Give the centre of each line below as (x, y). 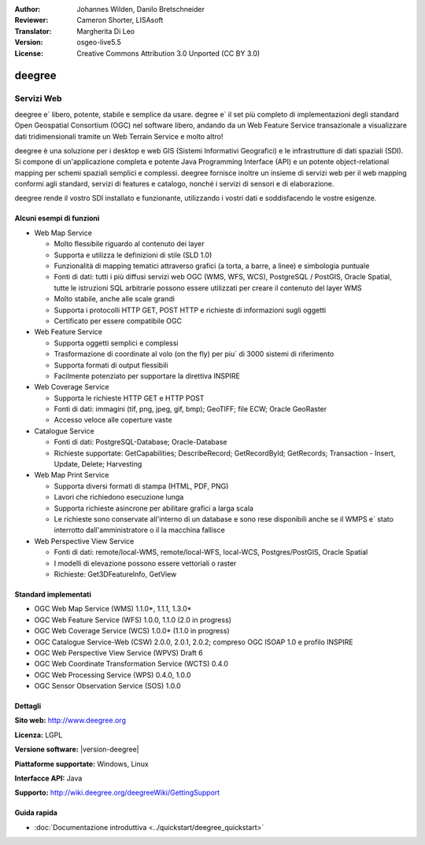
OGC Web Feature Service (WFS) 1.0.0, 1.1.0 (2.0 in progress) (133, 620)
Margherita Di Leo (106, 31)
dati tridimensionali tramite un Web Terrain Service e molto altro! (119, 136)
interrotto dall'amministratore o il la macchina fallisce (140, 530)
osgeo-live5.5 (99, 42)
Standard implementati (53, 594)
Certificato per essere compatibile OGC (118, 321)
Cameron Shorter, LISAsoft (120, 20)
